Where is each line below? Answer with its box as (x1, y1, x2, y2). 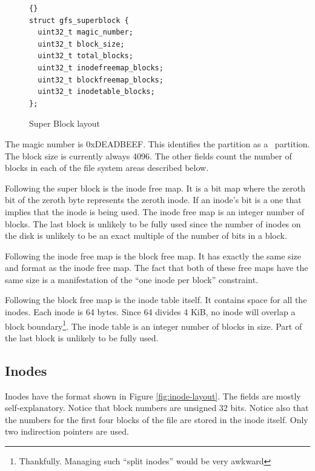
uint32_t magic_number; (38, 28, 133, 37)
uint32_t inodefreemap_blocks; (38, 63, 164, 72)
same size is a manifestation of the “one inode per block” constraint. (5, 273, 259, 286)
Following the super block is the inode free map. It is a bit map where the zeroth (5, 181, 306, 194)
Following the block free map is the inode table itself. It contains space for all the (5, 293, 307, 306)
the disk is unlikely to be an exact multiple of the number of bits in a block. (5, 229, 287, 242)
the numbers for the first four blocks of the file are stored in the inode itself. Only (5, 413, 308, 426)
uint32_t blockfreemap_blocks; (38, 75, 164, 84)
